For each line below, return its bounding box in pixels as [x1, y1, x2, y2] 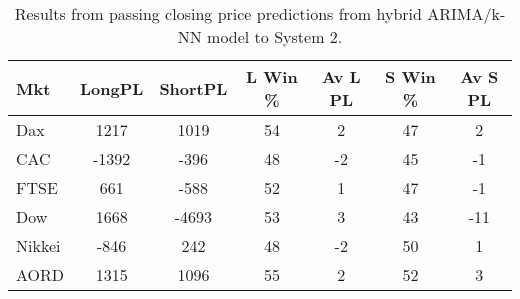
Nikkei [16, 234, 61, 257]
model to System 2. [207, 25, 343, 48]
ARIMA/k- [427, 2, 506, 25]
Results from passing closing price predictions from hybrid [14, 2, 422, 25]
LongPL [80, 76, 144, 100]
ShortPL [159, 76, 228, 100]
